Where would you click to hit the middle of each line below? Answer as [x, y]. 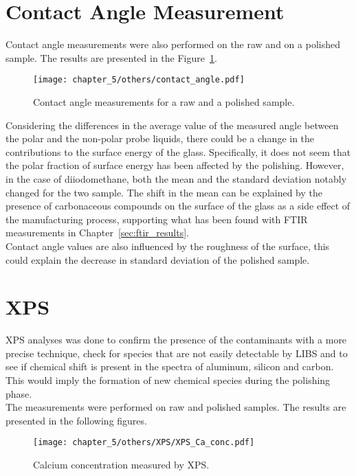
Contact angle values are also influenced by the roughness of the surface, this [168, 246]
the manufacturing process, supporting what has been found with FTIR [157, 219]
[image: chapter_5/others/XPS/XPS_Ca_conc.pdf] [144, 443]
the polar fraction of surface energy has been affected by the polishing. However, [175, 165]
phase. [19, 393]
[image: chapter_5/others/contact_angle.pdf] [139, 80]
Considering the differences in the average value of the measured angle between [172, 125]
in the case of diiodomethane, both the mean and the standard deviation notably [176, 178]
